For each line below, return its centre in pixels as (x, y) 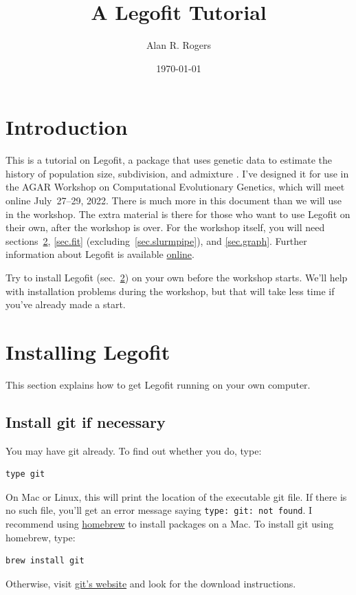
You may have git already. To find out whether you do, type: (134, 450)
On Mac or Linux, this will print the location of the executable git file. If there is (176, 496)
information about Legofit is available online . (100, 254)
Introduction (67, 127)
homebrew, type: (41, 537)
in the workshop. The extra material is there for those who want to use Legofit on (178, 214)
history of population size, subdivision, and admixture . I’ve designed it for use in (177, 173)
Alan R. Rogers (179, 45)
